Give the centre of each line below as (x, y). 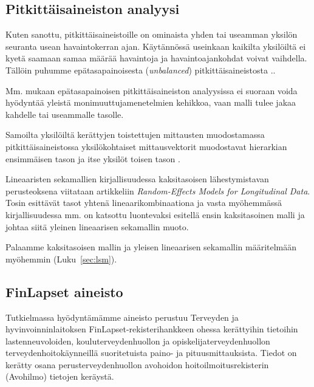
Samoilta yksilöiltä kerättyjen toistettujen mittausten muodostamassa (135, 135)
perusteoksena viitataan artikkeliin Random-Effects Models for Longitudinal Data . (158, 190)
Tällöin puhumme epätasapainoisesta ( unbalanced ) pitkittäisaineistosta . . (141, 70)
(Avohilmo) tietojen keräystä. (60, 376)
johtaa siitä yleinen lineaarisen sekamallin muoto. (97, 226)
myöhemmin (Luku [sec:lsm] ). (61, 259)
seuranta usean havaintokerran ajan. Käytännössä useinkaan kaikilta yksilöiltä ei (156, 46)
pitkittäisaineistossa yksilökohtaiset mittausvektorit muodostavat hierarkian (146, 146)
